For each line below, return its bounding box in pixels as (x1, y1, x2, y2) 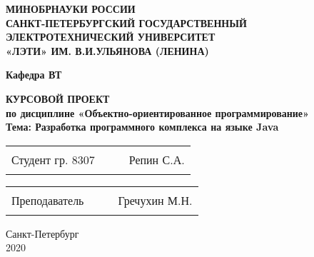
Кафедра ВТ (6, 67, 62, 82)
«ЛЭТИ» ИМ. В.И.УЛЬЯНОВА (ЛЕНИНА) (6, 43, 209, 58)
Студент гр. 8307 (11, 151, 95, 168)
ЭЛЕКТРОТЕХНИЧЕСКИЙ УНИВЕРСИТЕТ (6, 29, 216, 44)
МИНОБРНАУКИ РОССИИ (6, 1, 136, 16)
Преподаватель (11, 191, 84, 208)
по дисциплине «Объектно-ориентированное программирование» (6, 105, 309, 120)
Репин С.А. (128, 151, 185, 168)
